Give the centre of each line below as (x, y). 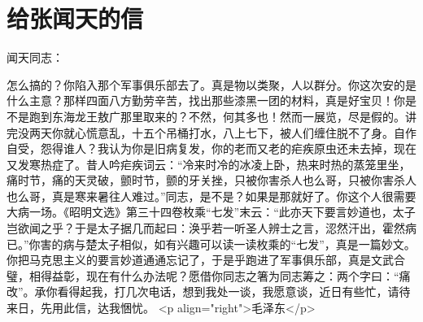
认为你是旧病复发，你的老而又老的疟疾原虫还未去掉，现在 (262, 148)
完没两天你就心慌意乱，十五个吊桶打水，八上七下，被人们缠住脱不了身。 (200, 132)
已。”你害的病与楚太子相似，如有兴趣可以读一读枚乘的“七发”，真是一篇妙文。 (211, 244)
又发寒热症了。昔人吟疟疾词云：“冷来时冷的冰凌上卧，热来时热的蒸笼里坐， (209, 164)
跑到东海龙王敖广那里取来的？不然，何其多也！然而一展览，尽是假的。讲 (222, 116)
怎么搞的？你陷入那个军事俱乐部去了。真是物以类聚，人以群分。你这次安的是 (211, 84)
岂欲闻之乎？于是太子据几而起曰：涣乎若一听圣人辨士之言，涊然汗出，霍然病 (211, 228)
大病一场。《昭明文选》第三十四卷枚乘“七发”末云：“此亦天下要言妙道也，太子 (211, 212)
